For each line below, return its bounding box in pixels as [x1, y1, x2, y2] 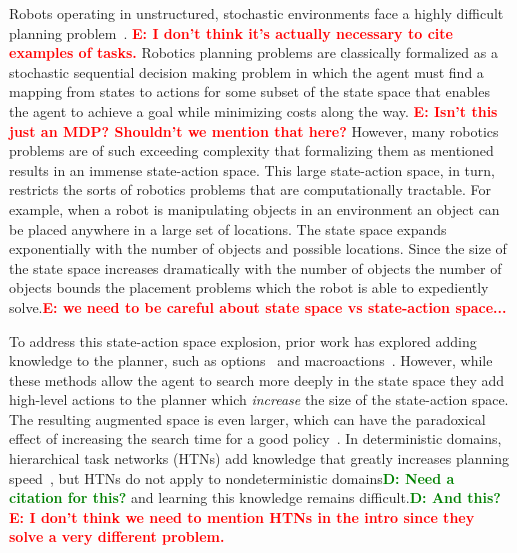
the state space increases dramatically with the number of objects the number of [9, 257, 502, 278]
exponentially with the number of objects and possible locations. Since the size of [9, 238, 507, 259]
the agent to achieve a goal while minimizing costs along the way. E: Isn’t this [9, 100, 498, 121]
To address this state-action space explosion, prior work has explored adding [9, 330, 477, 351]
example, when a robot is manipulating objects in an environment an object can [9, 198, 500, 219]
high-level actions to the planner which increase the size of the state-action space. [9, 389, 509, 410]
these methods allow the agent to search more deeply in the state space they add [9, 369, 505, 390]
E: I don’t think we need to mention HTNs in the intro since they [9, 506, 475, 527]
